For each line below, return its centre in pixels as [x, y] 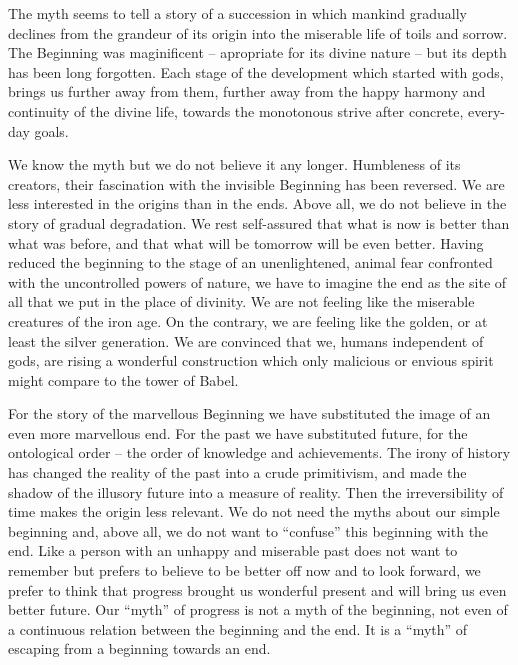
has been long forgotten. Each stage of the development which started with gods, [256, 71]
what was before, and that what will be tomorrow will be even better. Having [246, 242]
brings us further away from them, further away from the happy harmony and [247, 91]
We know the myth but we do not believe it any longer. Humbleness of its [234, 164]
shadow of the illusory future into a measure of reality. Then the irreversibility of [256, 491]
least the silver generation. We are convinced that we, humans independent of [246, 340]
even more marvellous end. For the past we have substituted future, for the [238, 432]
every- [487, 110]
